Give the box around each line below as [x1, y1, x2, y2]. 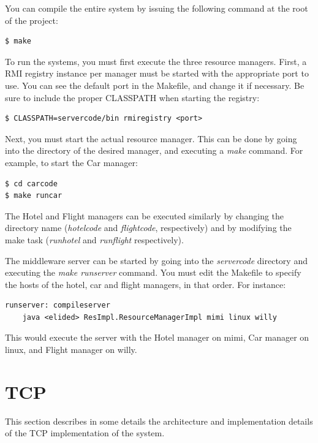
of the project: [5, 13, 58, 26]
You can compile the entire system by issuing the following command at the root [5, 2, 308, 14]
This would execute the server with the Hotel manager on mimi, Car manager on [5, 331, 309, 344]
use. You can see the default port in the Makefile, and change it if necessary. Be [5, 78, 305, 91]
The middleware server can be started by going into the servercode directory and [5, 254, 308, 267]
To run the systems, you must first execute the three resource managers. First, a [5, 55, 307, 67]
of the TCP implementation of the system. [5, 426, 165, 439]
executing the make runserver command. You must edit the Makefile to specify [5, 266, 301, 279]
